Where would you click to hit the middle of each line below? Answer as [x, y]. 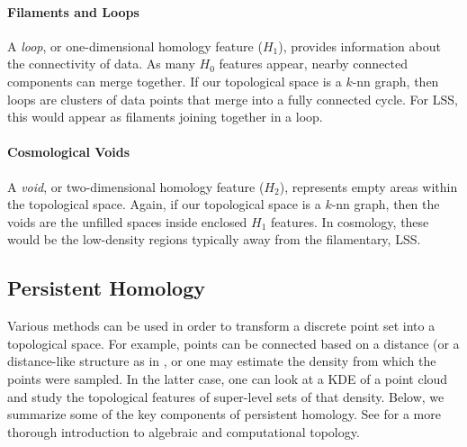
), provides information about [359, 46]
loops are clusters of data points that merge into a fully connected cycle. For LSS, [233, 99]
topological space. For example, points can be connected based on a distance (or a [233, 343]
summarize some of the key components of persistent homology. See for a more [224, 414]
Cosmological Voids [68, 152]
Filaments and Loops [73, 11]
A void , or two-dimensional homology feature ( [136, 186]
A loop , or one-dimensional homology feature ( [135, 46]
